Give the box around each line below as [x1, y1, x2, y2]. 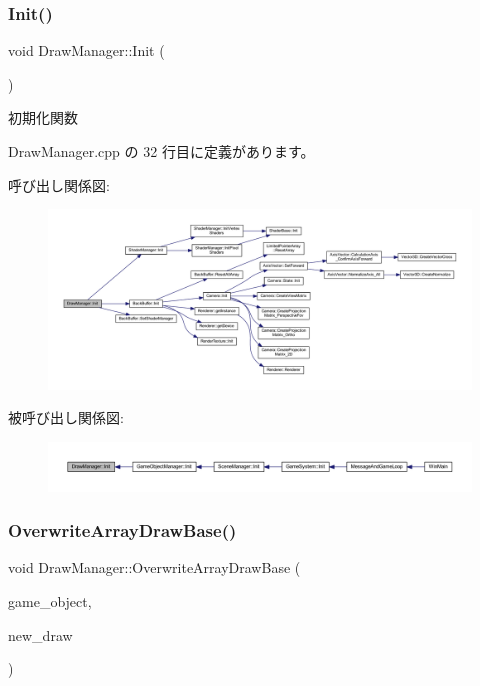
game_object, [8, 591, 92, 611]
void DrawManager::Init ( [8, 40, 165, 61]
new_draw [8, 624, 73, 645]
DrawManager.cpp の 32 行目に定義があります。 [8, 141, 315, 161]
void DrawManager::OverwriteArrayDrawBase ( [8, 557, 301, 578]
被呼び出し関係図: [8, 407, 124, 428]
